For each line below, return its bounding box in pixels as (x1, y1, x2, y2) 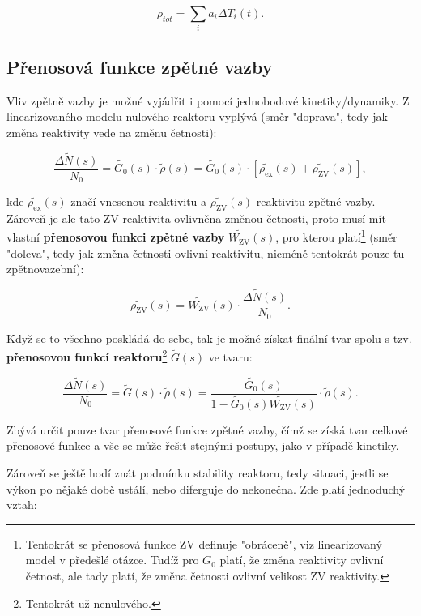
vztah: (6, 496, 37, 513)
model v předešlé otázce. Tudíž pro (25, 551, 199, 568)
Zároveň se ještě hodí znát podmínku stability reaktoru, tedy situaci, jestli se (6, 464, 389, 481)
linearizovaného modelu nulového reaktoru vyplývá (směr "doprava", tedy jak (6, 108, 388, 125)
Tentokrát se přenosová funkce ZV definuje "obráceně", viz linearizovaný (25, 535, 382, 552)
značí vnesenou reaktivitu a (70, 193, 207, 210)
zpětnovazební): (6, 260, 84, 277)
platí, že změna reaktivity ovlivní (219, 551, 384, 568)
